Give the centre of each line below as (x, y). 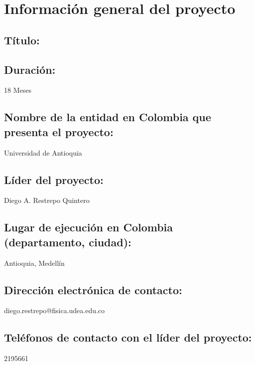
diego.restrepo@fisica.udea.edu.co (55, 310)
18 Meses (18, 90)
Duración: (30, 69)
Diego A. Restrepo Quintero (47, 200)
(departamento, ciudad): (68, 242)
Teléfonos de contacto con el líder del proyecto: (128, 337)
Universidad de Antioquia (43, 152)
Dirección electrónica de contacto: (93, 289)
